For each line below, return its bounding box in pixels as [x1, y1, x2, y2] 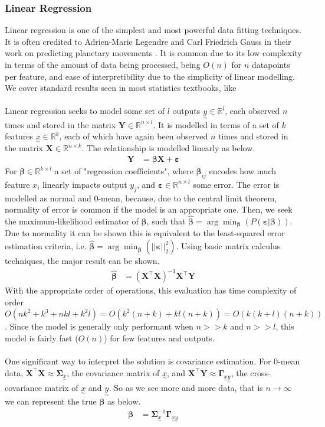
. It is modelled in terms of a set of [153, 118, 279, 131]
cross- [250, 366, 271, 379]
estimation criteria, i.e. [5, 240, 87, 252]
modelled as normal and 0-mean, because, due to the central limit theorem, [5, 191, 277, 204]
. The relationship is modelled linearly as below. [81, 142, 255, 154]
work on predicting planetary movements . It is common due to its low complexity [5, 47, 302, 59]
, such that [146, 215, 186, 227]
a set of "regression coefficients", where [54, 165, 193, 177]
